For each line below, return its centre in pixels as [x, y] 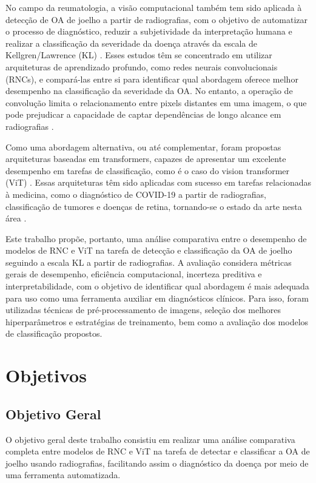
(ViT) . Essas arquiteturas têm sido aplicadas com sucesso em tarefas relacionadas [158, 182]
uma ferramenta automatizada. [63, 475]
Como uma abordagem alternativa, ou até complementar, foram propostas [143, 147]
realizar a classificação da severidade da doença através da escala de [132, 43]
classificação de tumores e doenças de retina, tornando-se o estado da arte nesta [154, 206]
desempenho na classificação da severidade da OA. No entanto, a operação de [149, 91]
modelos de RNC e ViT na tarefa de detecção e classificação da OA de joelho [149, 250]
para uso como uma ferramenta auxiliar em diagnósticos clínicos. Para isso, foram [157, 298]
